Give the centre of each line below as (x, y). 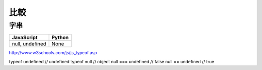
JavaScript (25, 37)
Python (60, 37)
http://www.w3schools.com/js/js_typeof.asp (53, 53)
